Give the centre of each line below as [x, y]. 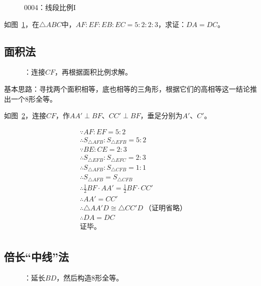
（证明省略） [166, 209]
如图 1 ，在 [22, 24]
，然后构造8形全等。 [90, 277]
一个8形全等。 [34, 98]
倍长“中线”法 [36, 256]
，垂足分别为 [161, 115]
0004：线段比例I [50, 7]
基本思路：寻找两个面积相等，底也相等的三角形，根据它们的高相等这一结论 [127, 88]
